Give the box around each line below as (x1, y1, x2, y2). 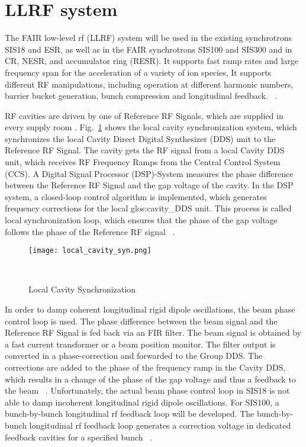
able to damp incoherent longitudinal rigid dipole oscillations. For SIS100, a (5, 395, 279, 408)
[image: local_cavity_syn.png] (28, 246, 152, 255)
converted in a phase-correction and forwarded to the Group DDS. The (5, 349, 263, 362)
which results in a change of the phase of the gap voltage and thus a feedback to (5, 372, 296, 385)
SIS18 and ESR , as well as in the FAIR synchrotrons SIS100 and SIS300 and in (5, 43, 292, 55)
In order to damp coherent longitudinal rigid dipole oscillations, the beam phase (5, 303, 295, 316)
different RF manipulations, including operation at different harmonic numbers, (5, 78, 294, 90)
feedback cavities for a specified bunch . (5, 430, 153, 443)
